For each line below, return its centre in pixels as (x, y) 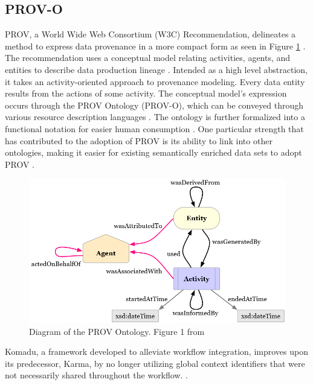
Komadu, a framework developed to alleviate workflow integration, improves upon (156, 352)
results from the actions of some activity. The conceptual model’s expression (146, 93)
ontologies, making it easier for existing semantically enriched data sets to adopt (153, 152)
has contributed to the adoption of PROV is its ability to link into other (139, 140)
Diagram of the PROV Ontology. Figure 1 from (117, 331)
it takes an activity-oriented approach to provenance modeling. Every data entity (155, 81)
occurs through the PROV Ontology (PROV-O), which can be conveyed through (154, 105)
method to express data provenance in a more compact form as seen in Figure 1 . (155, 46)
